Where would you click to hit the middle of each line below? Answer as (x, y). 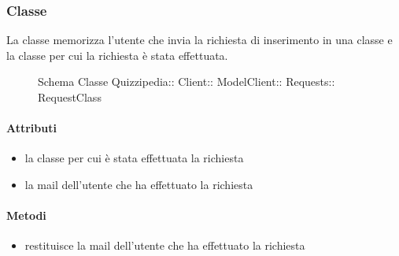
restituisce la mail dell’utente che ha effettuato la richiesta (165, 245)
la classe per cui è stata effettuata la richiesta (134, 158)
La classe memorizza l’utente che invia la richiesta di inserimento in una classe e (199, 40)
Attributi (31, 128)
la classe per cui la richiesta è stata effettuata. (117, 55)
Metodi (26, 215)
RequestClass (70, 97)
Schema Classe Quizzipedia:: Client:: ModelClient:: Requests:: (187, 82)
